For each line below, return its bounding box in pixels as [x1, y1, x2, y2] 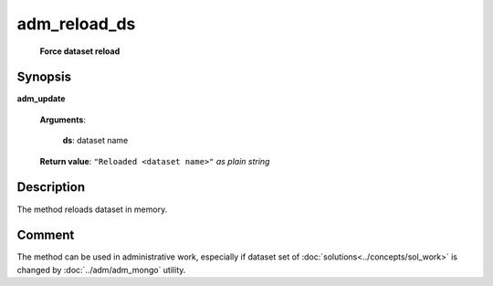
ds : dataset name [62, 135, 129, 146]
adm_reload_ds [16, 14, 136, 34]
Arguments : [39, 114, 87, 125]
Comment [16, 228, 75, 243]
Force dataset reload [39, 46, 121, 57]
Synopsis [16, 69, 72, 85]
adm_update [16, 93, 66, 104]
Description [16, 179, 86, 196]
